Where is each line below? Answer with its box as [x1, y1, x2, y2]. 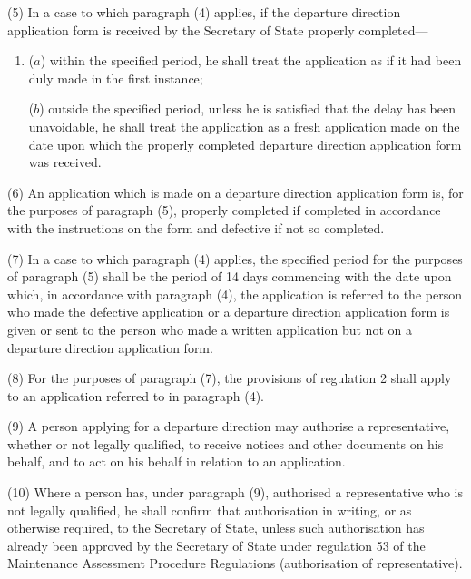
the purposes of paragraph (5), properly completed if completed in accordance [7, 201, 441, 220]
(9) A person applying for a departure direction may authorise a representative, [7, 417, 450, 436]
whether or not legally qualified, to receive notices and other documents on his [7, 434, 444, 453]
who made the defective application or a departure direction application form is [7, 302, 450, 321]
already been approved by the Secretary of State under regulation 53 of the [7, 535, 426, 554]
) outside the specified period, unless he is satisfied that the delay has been [39, 99, 456, 118]
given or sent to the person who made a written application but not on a [7, 319, 412, 339]
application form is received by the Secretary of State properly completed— [7, 20, 428, 39]
